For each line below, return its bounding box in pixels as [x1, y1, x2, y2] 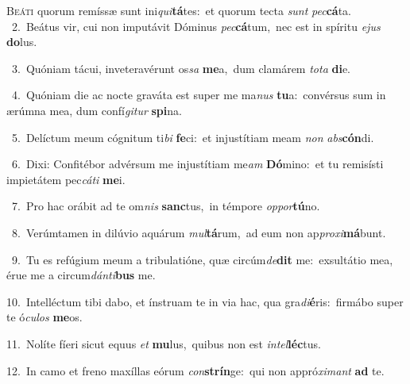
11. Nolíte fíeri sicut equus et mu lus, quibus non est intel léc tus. [6, 335, 321, 351]
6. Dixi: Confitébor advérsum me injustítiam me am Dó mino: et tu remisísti [11, 156, 384, 172]
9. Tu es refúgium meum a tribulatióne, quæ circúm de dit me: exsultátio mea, [11, 251, 393, 267]
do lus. [6, 33, 37, 50]
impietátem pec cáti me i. [6, 171, 126, 187]
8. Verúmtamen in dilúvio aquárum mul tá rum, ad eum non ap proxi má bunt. [11, 224, 386, 240]
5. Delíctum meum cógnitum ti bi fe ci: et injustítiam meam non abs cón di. [11, 129, 374, 145]
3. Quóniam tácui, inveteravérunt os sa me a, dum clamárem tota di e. [11, 60, 351, 76]
